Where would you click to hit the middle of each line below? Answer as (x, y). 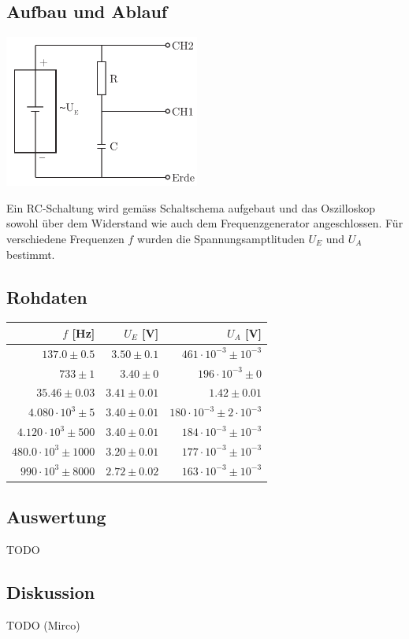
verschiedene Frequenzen (65, 238)
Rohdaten (47, 296)
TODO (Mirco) (43, 624)
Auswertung (56, 517)
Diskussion (51, 592)
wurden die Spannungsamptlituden (221, 238)
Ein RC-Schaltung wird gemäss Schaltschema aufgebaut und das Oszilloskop (191, 207)
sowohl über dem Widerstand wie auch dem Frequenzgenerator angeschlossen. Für (205, 223)
